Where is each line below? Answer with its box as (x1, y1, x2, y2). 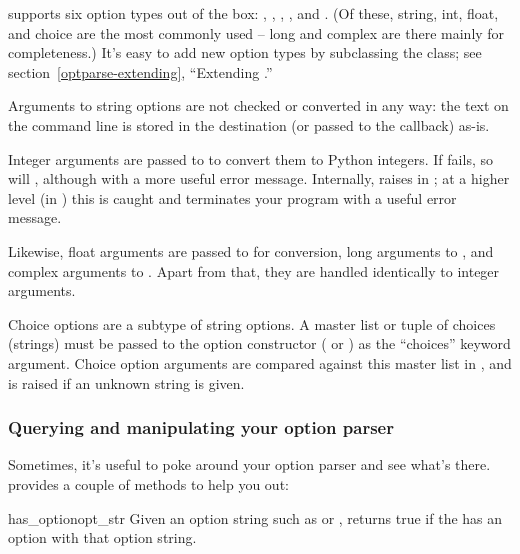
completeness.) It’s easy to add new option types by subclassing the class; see (8, 42, 482, 63)
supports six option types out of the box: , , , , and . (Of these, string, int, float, (8, 3, 499, 23)
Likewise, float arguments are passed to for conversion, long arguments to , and (8, 240, 494, 261)
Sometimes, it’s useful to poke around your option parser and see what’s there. (8, 454, 491, 475)
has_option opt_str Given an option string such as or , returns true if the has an (8, 507, 503, 528)
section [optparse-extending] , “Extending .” (8, 61, 273, 82)
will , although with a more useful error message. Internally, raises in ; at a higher (8, 168, 510, 189)
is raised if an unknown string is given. (8, 372, 245, 393)
